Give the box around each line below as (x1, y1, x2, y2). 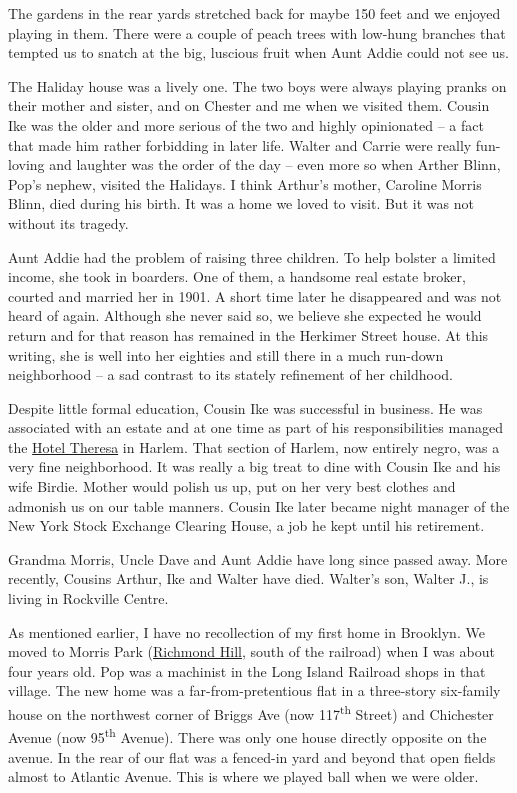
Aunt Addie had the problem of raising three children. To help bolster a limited (8, 246, 496, 267)
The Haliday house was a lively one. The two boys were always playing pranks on (8, 75, 507, 96)
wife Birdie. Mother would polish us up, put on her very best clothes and (8, 476, 456, 497)
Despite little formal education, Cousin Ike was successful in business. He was (8, 397, 483, 418)
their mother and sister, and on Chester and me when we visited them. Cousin (8, 95, 490, 116)
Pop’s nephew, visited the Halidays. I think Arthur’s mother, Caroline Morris (8, 173, 482, 194)
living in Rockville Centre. (8, 588, 169, 609)
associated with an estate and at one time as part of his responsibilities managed (8, 417, 503, 438)
